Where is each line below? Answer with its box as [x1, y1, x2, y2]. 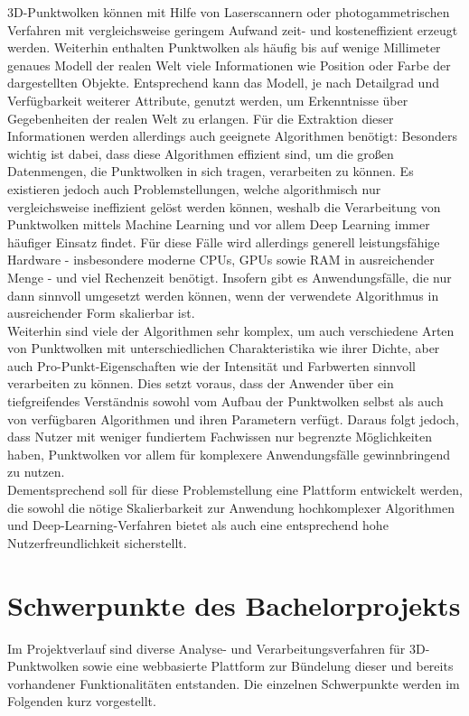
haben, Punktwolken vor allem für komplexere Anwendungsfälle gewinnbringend [7, 444, 451, 463]
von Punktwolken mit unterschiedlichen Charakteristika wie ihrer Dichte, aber [7, 339, 440, 358]
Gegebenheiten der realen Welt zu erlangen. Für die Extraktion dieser [7, 108, 394, 127]
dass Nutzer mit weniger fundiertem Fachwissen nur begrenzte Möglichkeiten [7, 427, 433, 446]
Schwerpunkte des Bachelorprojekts [7, 586, 461, 623]
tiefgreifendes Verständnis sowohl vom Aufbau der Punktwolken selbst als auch [7, 392, 444, 411]
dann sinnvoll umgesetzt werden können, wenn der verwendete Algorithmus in [7, 285, 439, 304]
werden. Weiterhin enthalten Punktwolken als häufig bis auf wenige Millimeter [7, 38, 441, 57]
